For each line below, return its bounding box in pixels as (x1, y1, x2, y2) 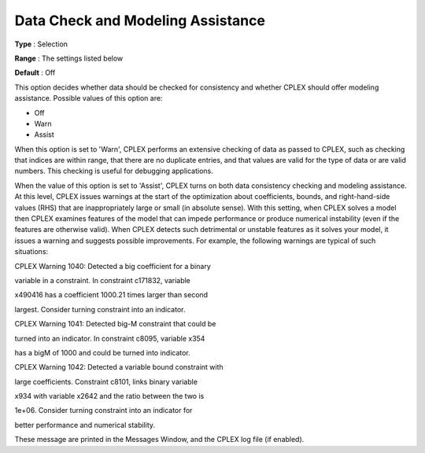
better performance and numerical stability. (14, 420, 156, 429)
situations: (14, 247, 49, 256)
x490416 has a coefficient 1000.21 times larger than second (14, 290, 209, 300)
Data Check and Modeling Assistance (14, 12, 265, 29)
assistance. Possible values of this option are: (14, 94, 163, 103)
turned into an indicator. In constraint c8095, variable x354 (14, 333, 205, 343)
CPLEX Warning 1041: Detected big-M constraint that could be (14, 319, 216, 329)
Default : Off (14, 68, 56, 78)
